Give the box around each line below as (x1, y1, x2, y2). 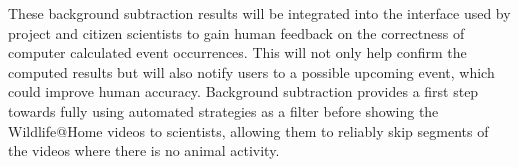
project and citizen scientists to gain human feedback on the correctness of (8, 22, 465, 43)
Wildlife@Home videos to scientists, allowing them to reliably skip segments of (8, 120, 489, 141)
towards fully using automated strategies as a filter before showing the (8, 100, 439, 121)
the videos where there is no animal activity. (8, 140, 280, 161)
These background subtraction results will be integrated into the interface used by (8, 3, 511, 23)
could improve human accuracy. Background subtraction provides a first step (8, 81, 479, 102)
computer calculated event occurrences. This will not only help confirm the (8, 42, 467, 63)
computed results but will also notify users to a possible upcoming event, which (8, 61, 495, 82)
